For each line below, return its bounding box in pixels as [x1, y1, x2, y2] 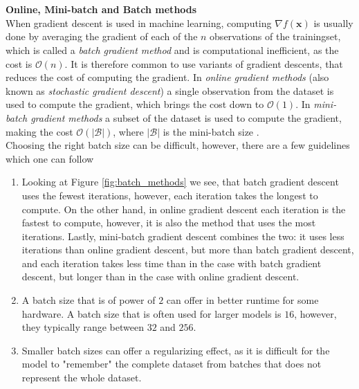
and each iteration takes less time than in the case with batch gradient [21, 255, 322, 270]
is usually [313, 15, 353, 30]
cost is [6, 56, 33, 71]
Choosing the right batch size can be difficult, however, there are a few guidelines [6, 138, 350, 152]
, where [113, 124, 144, 138]
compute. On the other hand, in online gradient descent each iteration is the [21, 201, 346, 216]
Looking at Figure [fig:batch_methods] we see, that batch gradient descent [21, 174, 339, 189]
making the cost [6, 124, 73, 138]
